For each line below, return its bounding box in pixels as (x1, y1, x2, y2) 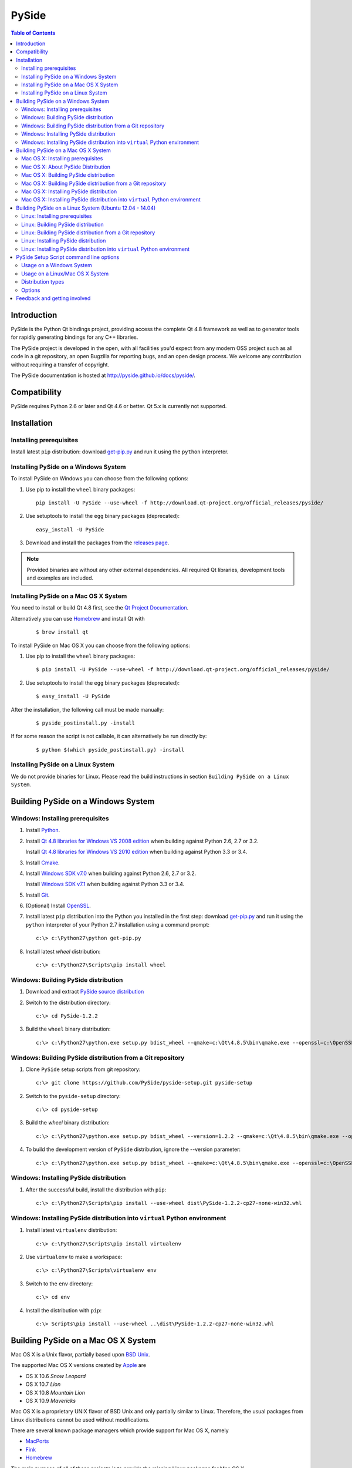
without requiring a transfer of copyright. (11, 361, 110, 368)
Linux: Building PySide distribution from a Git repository (21, 229, 155, 236)
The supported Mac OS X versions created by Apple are (11, 1362, 147, 1369)
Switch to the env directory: (25, 1280, 93, 1287)
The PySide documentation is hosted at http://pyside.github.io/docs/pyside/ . (11, 372, 196, 379)
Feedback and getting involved (16, 295, 91, 302)
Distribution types (21, 278, 65, 285)
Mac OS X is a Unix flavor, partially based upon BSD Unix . (11, 1351, 150, 1358)
